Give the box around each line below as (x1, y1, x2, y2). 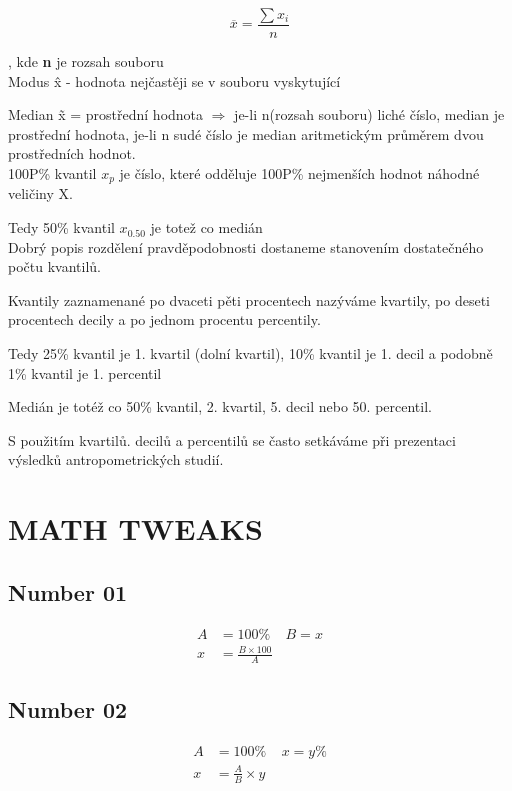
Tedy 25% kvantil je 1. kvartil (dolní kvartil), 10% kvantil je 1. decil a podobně (8, 343, 493, 364)
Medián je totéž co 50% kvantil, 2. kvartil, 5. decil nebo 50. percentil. (8, 396, 432, 417)
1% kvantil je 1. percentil (8, 362, 162, 383)
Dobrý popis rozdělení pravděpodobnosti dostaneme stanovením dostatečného (8, 236, 484, 257)
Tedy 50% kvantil (8, 217, 115, 238)
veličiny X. (8, 183, 73, 204)
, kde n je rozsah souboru (8, 51, 164, 72)
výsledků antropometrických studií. (8, 449, 224, 470)
